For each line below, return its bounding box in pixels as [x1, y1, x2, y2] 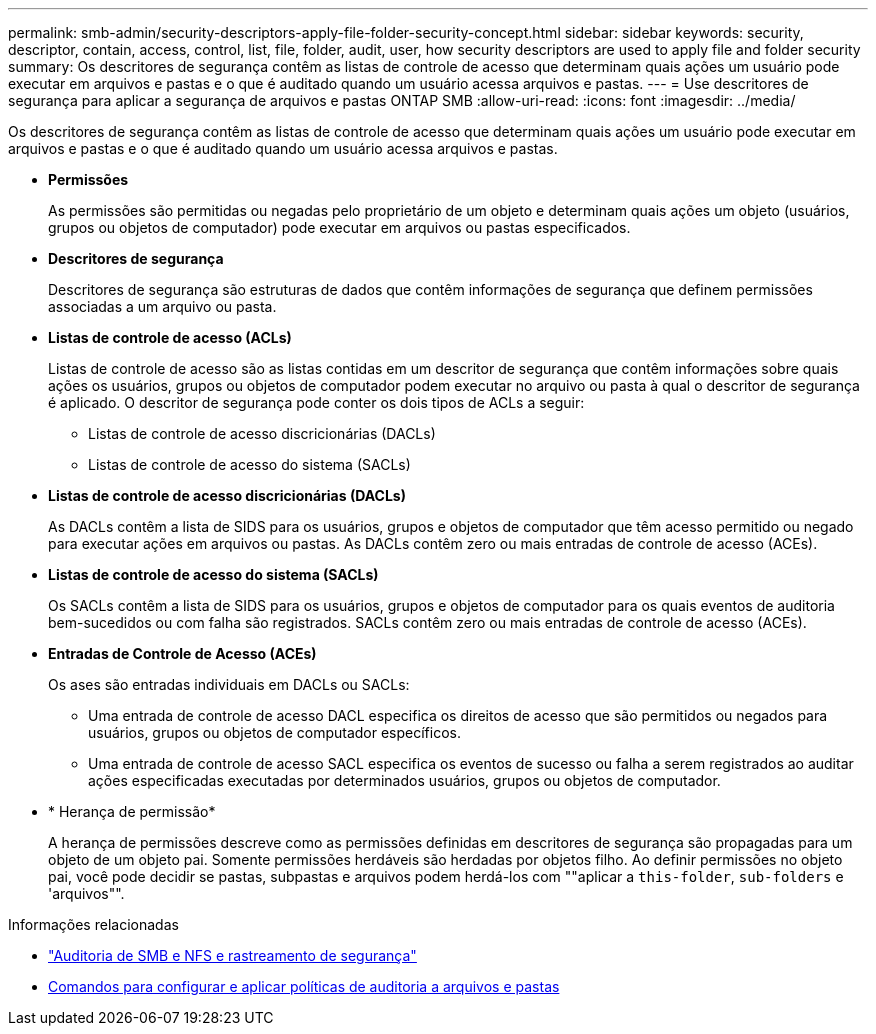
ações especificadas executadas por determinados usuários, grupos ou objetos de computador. [88, 772, 721, 789]
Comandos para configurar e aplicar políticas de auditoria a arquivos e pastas [48, 978, 560, 995]
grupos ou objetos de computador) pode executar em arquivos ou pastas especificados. [48, 219, 631, 236]
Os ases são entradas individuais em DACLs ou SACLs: [48, 676, 410, 693]
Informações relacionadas [8, 916, 179, 933]
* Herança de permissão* [48, 803, 216, 820]
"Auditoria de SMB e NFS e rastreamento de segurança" [48, 947, 417, 964]
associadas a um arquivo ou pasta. [48, 298, 277, 315]
